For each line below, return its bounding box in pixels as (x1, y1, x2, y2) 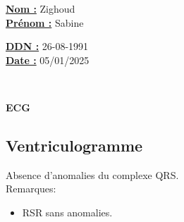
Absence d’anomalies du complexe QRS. (6, 167, 179, 182)
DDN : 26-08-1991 (6, 39, 89, 54)
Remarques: (6, 181, 56, 196)
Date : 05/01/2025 (6, 52, 90, 67)
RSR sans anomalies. (22, 204, 113, 219)
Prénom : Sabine (6, 15, 84, 30)
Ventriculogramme (6, 134, 143, 156)
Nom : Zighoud (6, 1, 75, 16)
